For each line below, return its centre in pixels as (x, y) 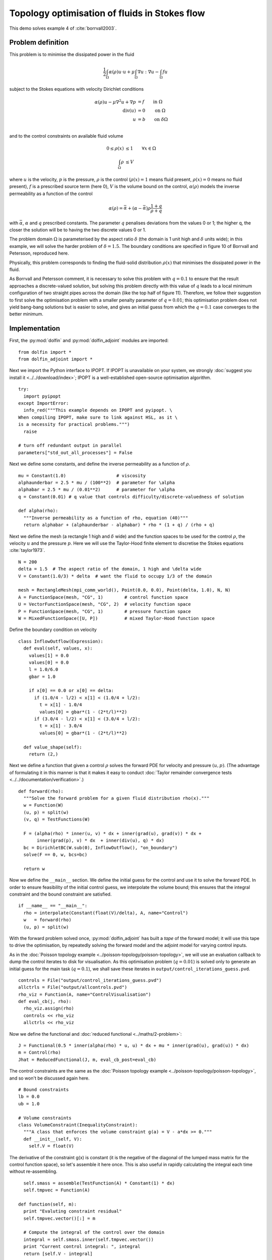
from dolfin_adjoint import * (56, 359)
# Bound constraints (44, 1089)
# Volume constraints (45, 1118)
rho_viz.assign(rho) (49, 1009)
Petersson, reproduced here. (39, 253)
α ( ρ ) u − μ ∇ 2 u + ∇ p (115, 102)
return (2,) (43, 754)
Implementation (35, 328)
